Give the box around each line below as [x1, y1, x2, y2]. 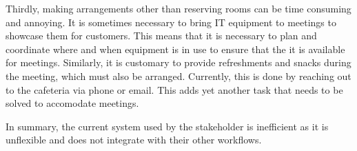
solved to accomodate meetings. [6, 96, 139, 110]
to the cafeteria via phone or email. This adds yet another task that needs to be [6, 82, 343, 97]
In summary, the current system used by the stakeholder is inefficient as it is [6, 119, 329, 133]
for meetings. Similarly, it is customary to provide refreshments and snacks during [6, 55, 351, 70]
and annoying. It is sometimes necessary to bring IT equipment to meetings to [6, 14, 336, 29]
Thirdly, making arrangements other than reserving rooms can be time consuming [6, 1, 351, 15]
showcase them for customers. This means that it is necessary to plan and [6, 28, 317, 43]
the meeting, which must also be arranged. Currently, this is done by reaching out [6, 68, 351, 83]
